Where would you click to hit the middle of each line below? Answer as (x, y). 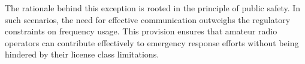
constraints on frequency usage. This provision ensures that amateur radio (141, 31)
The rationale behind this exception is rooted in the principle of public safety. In (153, 8)
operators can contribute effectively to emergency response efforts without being (152, 42)
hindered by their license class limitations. (82, 54)
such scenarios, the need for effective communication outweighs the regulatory (148, 19)
